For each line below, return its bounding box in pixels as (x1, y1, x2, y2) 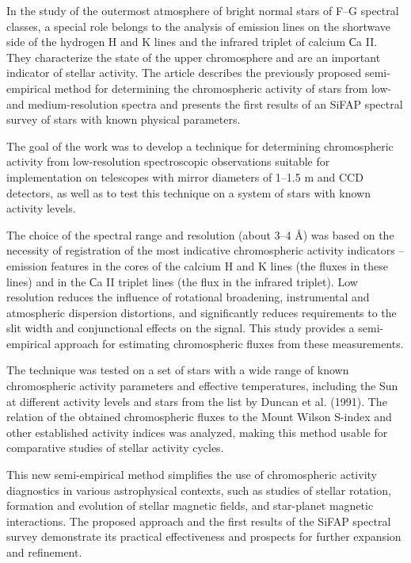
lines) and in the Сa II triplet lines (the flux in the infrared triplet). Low (6, 273, 358, 289)
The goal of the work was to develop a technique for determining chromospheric (6, 137, 394, 154)
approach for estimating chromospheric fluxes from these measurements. (54, 335, 404, 351)
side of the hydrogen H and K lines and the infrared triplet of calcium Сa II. (6, 33, 378, 50)
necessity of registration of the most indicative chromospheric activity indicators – (6, 242, 405, 259)
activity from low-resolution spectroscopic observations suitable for (6, 153, 330, 170)
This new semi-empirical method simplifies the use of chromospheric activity (6, 466, 377, 483)
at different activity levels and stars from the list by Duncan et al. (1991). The (6, 393, 387, 409)
